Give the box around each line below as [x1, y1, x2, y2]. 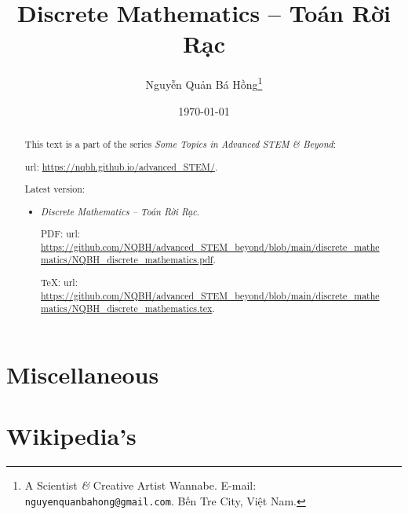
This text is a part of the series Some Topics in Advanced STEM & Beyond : [24, 137, 336, 150]
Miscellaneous [6, 358, 159, 390]
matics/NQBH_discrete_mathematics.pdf [41, 253, 213, 266]
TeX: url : [41, 276, 78, 288]
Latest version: [24, 182, 86, 196]
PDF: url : [41, 227, 81, 240]
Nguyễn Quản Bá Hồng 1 [145, 74, 263, 92]
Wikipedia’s [6, 420, 137, 452]
